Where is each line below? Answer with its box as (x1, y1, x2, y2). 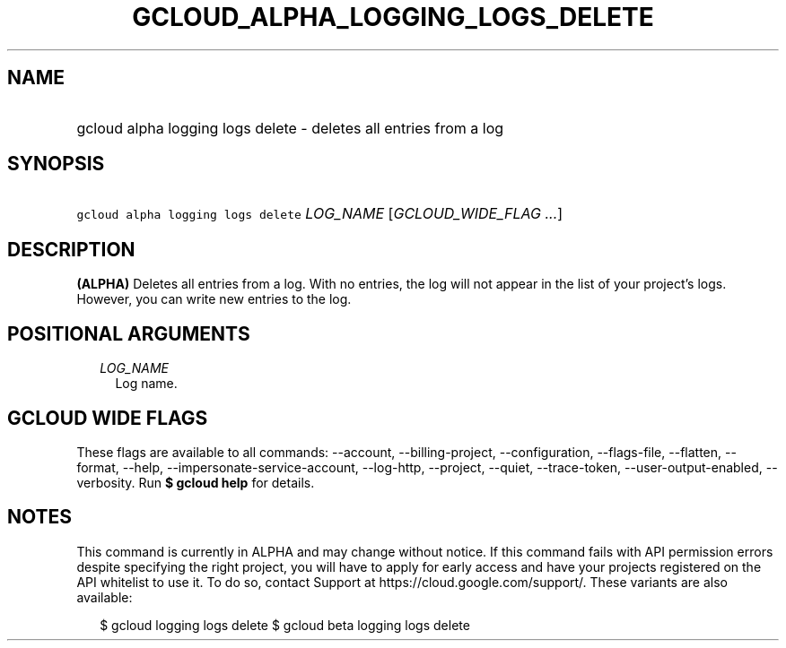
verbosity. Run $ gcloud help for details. (76, 474, 315, 490)
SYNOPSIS (7, 152, 105, 176)
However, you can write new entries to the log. (76, 291, 352, 307)
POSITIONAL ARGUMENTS (7, 322, 250, 345)
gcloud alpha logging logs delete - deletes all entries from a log (76, 118, 504, 137)
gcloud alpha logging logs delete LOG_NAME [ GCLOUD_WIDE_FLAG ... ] (76, 204, 563, 223)
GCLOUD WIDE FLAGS (7, 406, 208, 429)
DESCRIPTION (7, 238, 135, 261)
